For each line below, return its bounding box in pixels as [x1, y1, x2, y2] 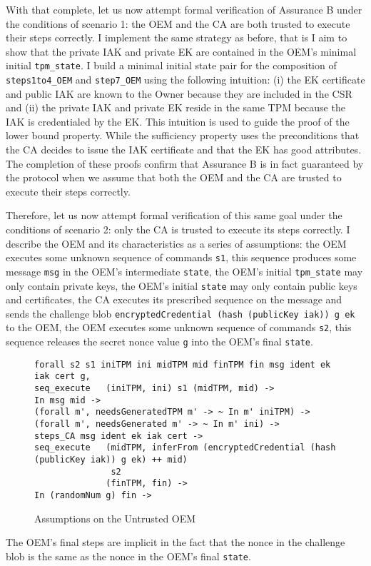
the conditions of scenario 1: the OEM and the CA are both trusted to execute [6, 16, 350, 31]
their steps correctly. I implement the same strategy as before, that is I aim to [6, 30, 347, 45]
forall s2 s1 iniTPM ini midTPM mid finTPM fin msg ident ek [34, 359, 331, 370]
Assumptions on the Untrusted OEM [34, 510, 196, 525]
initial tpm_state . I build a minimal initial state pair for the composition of [6, 58, 337, 73]
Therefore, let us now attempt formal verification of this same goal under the [6, 208, 342, 223]
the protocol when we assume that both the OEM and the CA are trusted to [6, 170, 342, 185]
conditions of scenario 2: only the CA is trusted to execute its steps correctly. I [6, 222, 350, 237]
